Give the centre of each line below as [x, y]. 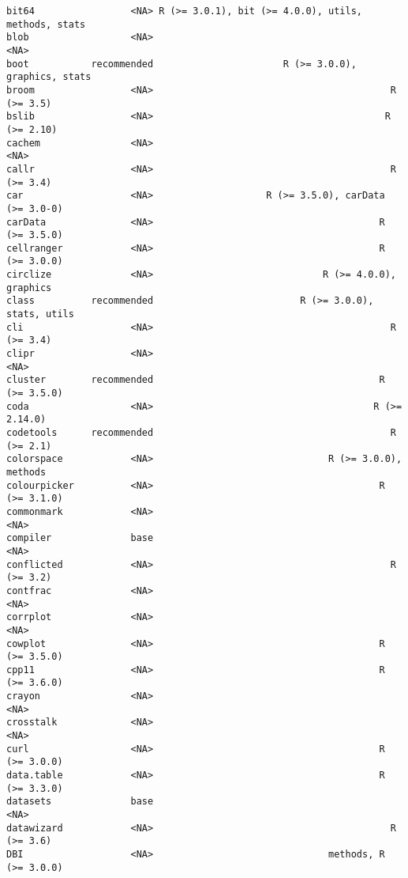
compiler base [80, 538]
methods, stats [46, 24]
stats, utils [40, 314]
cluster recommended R [196, 380]
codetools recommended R [201, 433]
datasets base [80, 802]
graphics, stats [49, 77]
